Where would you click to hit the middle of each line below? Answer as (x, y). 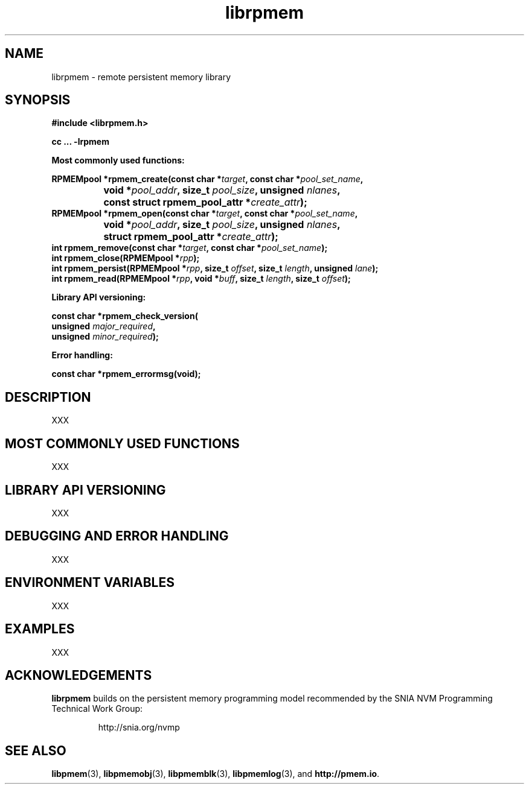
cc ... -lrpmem (80, 142)
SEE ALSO (36, 750)
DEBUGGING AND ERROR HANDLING (117, 536)
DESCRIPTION (48, 397)
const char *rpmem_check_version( (125, 316)
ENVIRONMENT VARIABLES (90, 583)
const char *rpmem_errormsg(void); (126, 374)
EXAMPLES (40, 629)
